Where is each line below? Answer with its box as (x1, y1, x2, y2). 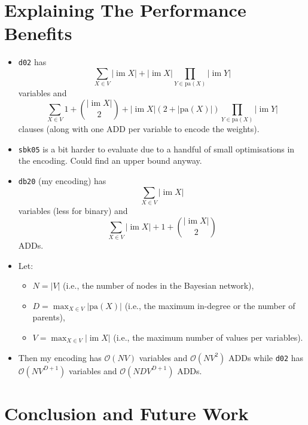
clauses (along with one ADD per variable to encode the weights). (18, 123, 260, 135)
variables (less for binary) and (18, 204, 128, 217)
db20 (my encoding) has (18, 175, 106, 187)
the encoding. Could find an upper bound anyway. (18, 154, 202, 167)
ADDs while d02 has (228, 351, 304, 363)
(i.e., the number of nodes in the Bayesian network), (63, 279, 254, 292)
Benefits (4, 21, 72, 45)
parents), (32, 311, 65, 323)
